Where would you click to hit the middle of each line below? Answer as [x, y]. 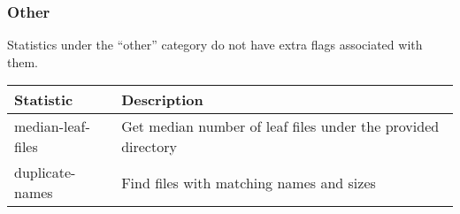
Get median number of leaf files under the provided [280, 126]
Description [162, 100]
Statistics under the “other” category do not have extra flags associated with [215, 45]
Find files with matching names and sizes [249, 182]
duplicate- [45, 172]
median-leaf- [52, 126]
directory [149, 147]
